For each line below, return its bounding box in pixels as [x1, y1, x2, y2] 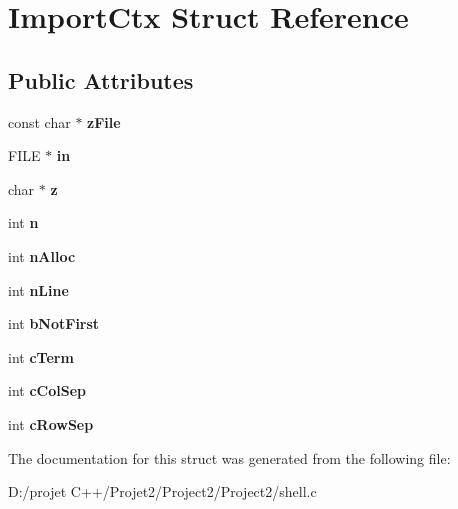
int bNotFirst [8, 313, 100, 334]
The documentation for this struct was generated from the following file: [8, 447, 451, 468]
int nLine [8, 279, 69, 300]
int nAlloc [8, 245, 76, 266]
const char [8, 111, 71, 132]
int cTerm [8, 346, 74, 367]
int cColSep [8, 380, 86, 401]
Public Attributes [8, 64, 194, 95]
